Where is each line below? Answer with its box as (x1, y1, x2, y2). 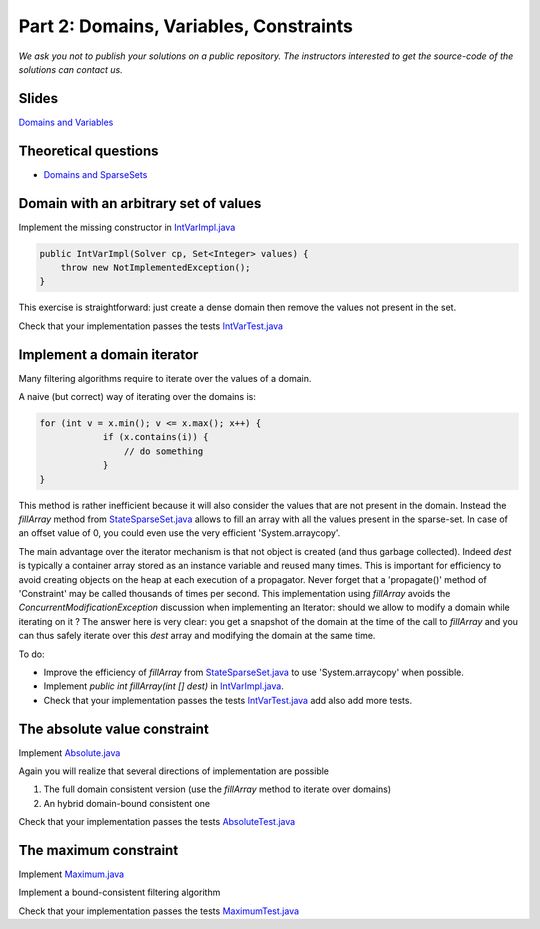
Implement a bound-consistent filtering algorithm (18, 886, 221, 899)
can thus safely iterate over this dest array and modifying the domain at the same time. (18, 630, 376, 642)
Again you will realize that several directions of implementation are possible (18, 765, 330, 777)
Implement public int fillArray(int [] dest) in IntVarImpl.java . (43, 680, 284, 692)
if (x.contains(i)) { (102, 431, 209, 443)
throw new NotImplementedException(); (60, 262, 251, 274)
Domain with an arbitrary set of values (18, 195, 262, 212)
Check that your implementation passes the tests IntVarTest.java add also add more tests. (43, 694, 413, 706)
